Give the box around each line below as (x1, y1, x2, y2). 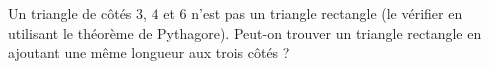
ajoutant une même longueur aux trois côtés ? (8, 42, 290, 63)
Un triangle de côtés (8, 3, 132, 23)
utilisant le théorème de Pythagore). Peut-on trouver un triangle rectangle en (8, 22, 482, 43)
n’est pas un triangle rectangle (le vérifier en (191, 3, 463, 23)
